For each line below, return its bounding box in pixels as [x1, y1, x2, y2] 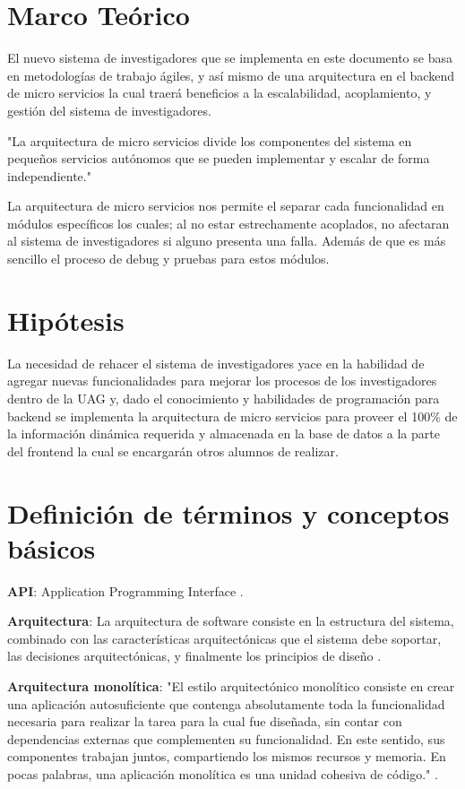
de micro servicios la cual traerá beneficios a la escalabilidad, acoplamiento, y [7, 83, 432, 102]
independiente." [7, 166, 91, 185]
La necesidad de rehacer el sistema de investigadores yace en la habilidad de [7, 353, 425, 372]
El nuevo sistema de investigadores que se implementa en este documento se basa [7, 48, 452, 67]
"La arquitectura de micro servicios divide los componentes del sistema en [7, 131, 412, 150]
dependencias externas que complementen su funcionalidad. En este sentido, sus [7, 729, 445, 748]
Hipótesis [7, 301, 125, 338]
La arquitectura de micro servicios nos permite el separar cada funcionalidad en [7, 196, 444, 215]
